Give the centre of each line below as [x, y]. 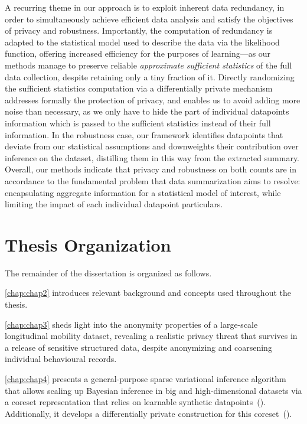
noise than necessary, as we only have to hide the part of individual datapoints [147, 111]
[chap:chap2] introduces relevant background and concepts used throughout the [148, 293]
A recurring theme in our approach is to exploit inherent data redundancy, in [145, 7]
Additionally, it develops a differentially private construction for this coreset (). [148, 413]
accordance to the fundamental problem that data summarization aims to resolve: [153, 180]
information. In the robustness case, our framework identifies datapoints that [144, 134]
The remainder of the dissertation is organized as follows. [108, 273]
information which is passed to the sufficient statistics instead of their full [138, 123]
